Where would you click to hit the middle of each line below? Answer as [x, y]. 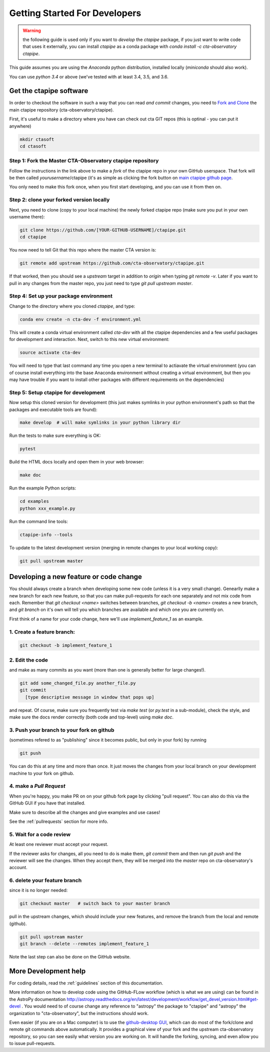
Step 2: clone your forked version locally [59, 200]
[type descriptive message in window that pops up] [90, 697]
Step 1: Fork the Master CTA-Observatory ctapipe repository [84, 161]
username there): [27, 217]
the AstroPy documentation [37, 999]
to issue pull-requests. [32, 1043]
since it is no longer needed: [38, 890]
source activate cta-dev [50, 353]
